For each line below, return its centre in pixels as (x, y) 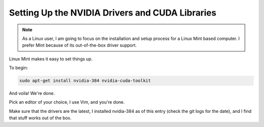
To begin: (19, 68)
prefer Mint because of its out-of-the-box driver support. (79, 45)
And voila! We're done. (32, 93)
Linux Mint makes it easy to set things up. (51, 59)
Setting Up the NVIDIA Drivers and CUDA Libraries (113, 13)
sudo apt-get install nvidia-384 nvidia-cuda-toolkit (85, 81)
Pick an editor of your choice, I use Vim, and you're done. (67, 102)
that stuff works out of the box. (40, 118)
